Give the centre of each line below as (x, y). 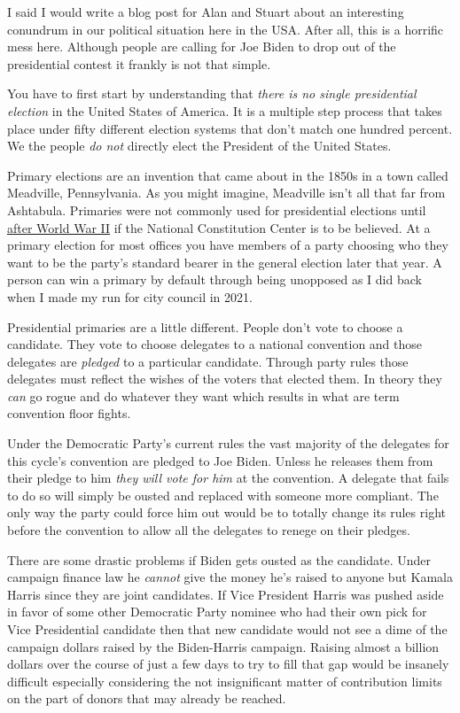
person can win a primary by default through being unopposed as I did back (214, 279)
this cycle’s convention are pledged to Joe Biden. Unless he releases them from (220, 460)
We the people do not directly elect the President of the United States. (199, 146)
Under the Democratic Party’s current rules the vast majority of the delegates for (228, 443)
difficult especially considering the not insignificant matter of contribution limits (225, 681)
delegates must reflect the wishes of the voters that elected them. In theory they (225, 379)
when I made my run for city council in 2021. (130, 296)
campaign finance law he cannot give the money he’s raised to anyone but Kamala (230, 577)
